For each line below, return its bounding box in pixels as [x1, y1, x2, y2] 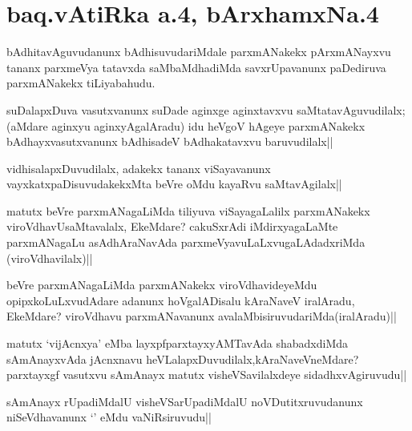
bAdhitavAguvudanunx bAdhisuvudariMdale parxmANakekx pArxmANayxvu [6, 43, 391, 60]
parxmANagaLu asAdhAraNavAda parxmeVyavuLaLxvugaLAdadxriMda [6, 234, 366, 251]
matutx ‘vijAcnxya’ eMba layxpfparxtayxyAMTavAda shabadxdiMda [6, 335, 349, 352]
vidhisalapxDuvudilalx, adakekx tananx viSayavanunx [6, 159, 271, 176]
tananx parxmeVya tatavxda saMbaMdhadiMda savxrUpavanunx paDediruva [6, 58, 386, 75]
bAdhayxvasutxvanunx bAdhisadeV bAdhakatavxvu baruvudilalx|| [6, 133, 333, 150]
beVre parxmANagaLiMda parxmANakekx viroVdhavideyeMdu [6, 276, 317, 293]
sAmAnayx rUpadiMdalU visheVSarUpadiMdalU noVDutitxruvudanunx [6, 393, 363, 409]
